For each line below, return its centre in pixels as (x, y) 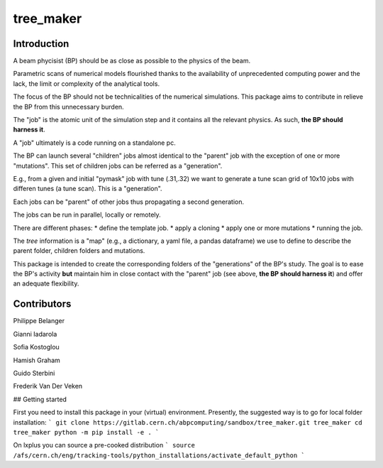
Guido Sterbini (34, 373)
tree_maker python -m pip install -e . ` (86, 432)
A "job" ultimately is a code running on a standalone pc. (95, 143)
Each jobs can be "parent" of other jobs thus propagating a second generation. (129, 202)
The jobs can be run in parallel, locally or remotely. (87, 215)
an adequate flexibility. (46, 283)
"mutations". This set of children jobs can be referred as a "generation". (118, 165)
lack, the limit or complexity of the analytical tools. (86, 83)
